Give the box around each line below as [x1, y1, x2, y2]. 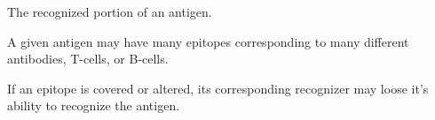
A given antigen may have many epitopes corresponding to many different [7, 32, 409, 50]
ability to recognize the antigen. [7, 96, 180, 115]
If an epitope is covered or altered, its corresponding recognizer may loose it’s [7, 79, 429, 97]
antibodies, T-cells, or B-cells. [7, 49, 169, 68]
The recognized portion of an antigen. [7, 3, 212, 20]
